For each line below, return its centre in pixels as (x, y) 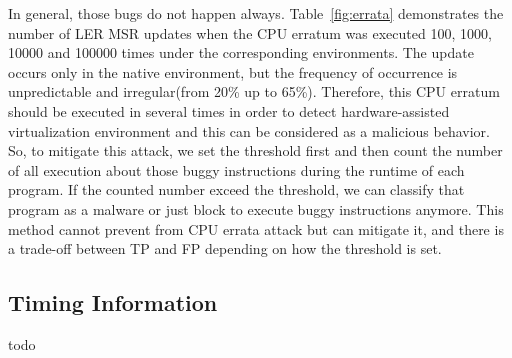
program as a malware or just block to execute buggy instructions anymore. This (256, 208)
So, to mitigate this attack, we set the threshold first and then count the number (255, 150)
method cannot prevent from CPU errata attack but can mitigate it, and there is (256, 228)
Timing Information (113, 302)
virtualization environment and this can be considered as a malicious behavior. (249, 130)
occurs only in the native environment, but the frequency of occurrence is (233, 71)
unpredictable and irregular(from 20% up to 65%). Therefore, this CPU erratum (254, 91)
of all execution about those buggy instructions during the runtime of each (236, 169)
